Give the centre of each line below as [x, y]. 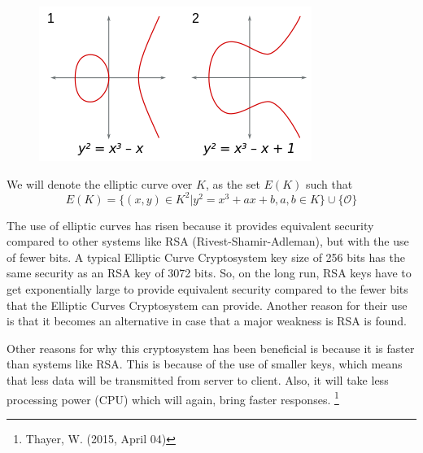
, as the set [233, 183]
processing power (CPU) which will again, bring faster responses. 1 [173, 398]
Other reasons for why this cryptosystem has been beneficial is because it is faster [211, 348]
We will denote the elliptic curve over [100, 183]
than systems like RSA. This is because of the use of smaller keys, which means [205, 364]
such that [329, 183]
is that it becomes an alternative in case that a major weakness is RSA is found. [207, 321]
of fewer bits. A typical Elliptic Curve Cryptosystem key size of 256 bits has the [206, 257]
